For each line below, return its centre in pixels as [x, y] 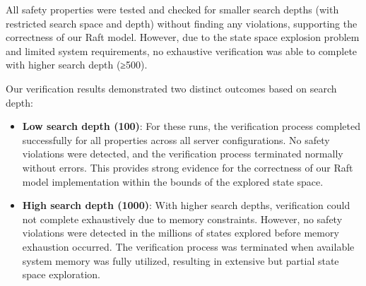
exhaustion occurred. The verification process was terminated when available [188, 246]
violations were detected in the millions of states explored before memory [181, 233]
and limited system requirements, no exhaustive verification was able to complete [182, 50]
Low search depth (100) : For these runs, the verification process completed [191, 126]
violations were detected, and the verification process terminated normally [183, 154]
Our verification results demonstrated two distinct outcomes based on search [171, 88]
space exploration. [61, 274]
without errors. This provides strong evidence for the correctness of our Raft [188, 167]
